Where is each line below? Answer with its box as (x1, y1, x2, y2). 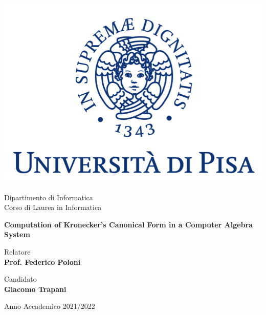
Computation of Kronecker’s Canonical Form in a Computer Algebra (4, 219, 253, 229)
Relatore (4, 246, 31, 257)
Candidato (4, 274, 37, 284)
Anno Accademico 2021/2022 (4, 301, 95, 311)
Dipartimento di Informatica (4, 192, 93, 202)
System (4, 229, 30, 240)
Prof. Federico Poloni (4, 256, 81, 267)
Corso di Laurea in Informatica (4, 202, 102, 213)
